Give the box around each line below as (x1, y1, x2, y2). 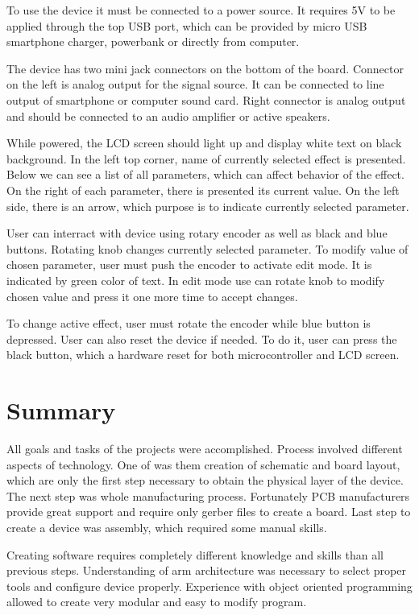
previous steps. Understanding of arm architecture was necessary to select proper (6, 562, 406, 579)
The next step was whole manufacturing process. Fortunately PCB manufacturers (6, 487, 410, 504)
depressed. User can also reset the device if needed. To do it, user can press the (6, 330, 397, 347)
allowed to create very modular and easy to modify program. (6, 593, 307, 610)
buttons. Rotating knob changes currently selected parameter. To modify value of (6, 240, 409, 257)
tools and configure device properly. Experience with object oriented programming (6, 577, 413, 594)
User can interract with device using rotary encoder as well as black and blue (6, 225, 388, 241)
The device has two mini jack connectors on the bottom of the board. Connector (6, 60, 404, 76)
